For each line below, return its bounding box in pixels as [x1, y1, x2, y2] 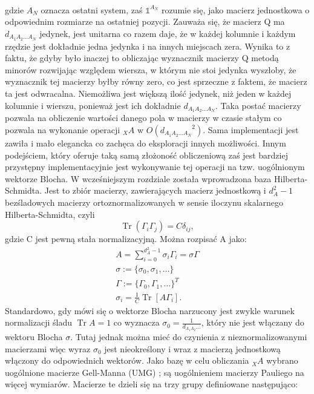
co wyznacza [113, 316, 160, 329]
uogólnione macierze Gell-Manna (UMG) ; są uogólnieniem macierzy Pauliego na [5, 366, 304, 378]
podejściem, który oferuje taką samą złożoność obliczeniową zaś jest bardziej [5, 148, 288, 161]
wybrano [266, 354, 298, 367]
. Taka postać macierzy [215, 99, 301, 111]
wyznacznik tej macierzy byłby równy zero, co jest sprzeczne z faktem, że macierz [5, 75, 307, 88]
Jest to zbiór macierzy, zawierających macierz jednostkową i [44, 184, 266, 197]
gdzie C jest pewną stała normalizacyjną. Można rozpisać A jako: [5, 232, 247, 245]
